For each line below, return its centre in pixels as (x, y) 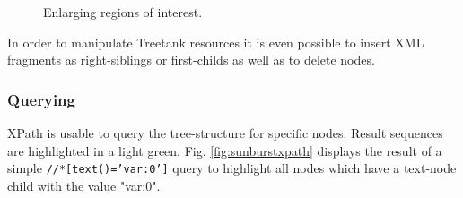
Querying (41, 99)
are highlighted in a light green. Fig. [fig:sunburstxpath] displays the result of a (225, 150)
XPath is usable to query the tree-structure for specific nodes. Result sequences (225, 133)
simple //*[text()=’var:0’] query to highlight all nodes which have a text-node (232, 168)
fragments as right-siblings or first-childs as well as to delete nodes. (191, 60)
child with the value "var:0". (84, 185)
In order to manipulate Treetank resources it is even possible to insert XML (216, 42)
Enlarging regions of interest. (123, 12)
